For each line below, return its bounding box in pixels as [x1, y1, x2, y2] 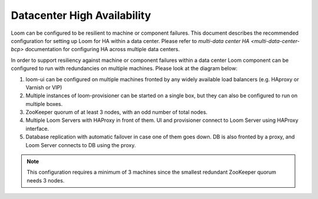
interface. [25, 125, 49, 132]
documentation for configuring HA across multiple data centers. [25, 46, 180, 53]
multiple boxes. [25, 100, 63, 107]
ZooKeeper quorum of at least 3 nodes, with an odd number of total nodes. [25, 109, 208, 116]
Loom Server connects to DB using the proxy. [25, 141, 136, 148]
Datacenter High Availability [11, 9, 151, 22]
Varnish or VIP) [25, 84, 62, 91]
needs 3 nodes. [26, 177, 65, 184]
